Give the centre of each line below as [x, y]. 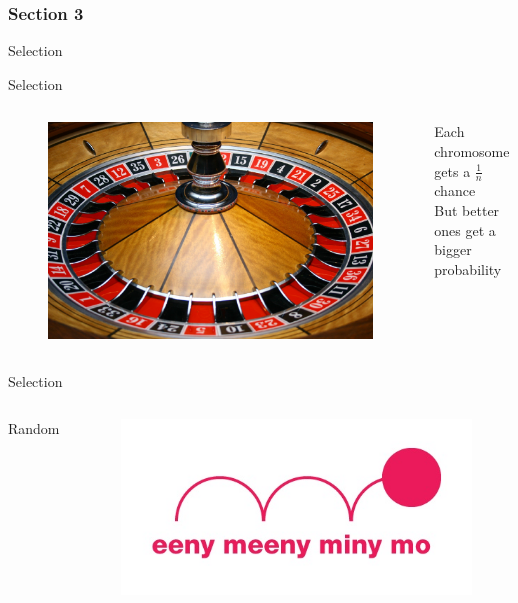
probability [468, 268]
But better [467, 210]
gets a [452, 170]
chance [455, 190]
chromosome [472, 151]
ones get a [465, 229]
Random [34, 428]
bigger [453, 249]
